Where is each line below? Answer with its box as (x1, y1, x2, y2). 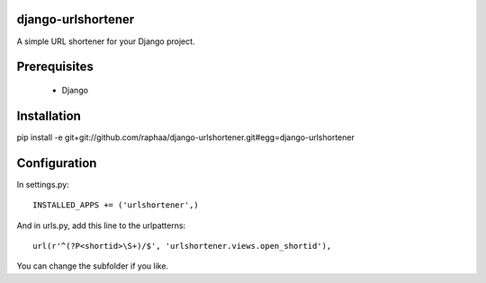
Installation (16, 108, 81, 123)
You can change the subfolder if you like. (16, 261, 169, 271)
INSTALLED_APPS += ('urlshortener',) (32, 200, 200, 210)
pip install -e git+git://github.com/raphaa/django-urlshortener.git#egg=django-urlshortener (16, 131, 355, 143)
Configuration (16, 155, 97, 171)
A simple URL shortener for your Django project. (16, 36, 195, 47)
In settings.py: (16, 179, 69, 190)
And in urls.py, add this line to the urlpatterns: (16, 220, 186, 231)
